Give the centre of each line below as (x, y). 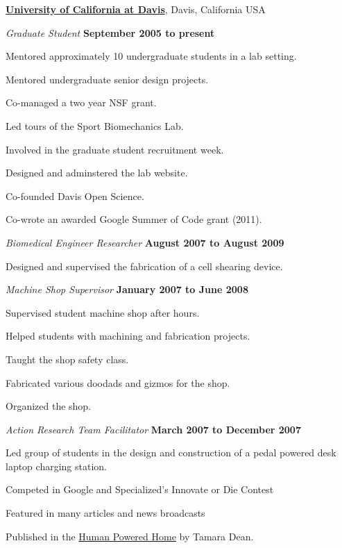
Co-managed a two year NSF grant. (81, 102)
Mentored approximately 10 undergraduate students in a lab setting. (151, 56)
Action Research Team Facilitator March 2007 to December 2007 (153, 429)
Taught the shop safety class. (67, 359)
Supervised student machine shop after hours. (103, 312)
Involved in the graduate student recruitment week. (115, 149)
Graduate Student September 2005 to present (110, 32)
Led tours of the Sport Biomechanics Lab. (95, 125)
